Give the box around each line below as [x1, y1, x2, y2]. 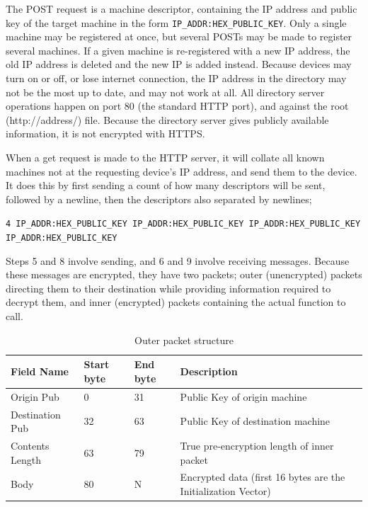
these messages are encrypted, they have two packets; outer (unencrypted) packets [6, 267, 362, 282]
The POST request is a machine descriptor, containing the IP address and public [6, 1, 357, 16]
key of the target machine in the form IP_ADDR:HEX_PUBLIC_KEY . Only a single [6, 15, 347, 30]
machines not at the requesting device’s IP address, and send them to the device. [6, 164, 357, 178]
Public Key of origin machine [180, 389, 307, 404]
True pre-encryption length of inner [180, 438, 334, 452]
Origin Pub [11, 389, 59, 404]
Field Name [11, 364, 69, 379]
